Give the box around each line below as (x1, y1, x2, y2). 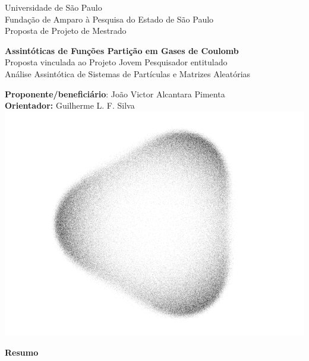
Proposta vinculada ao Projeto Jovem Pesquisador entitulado (5, 56, 228, 68)
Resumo (5, 346, 39, 359)
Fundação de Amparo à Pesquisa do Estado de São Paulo (5, 12, 214, 25)
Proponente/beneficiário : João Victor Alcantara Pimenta (5, 87, 225, 100)
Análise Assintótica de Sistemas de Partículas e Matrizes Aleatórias (5, 67, 251, 80)
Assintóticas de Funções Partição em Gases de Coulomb (5, 44, 239, 56)
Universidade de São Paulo (5, 1, 102, 13)
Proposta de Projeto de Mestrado (5, 24, 127, 37)
